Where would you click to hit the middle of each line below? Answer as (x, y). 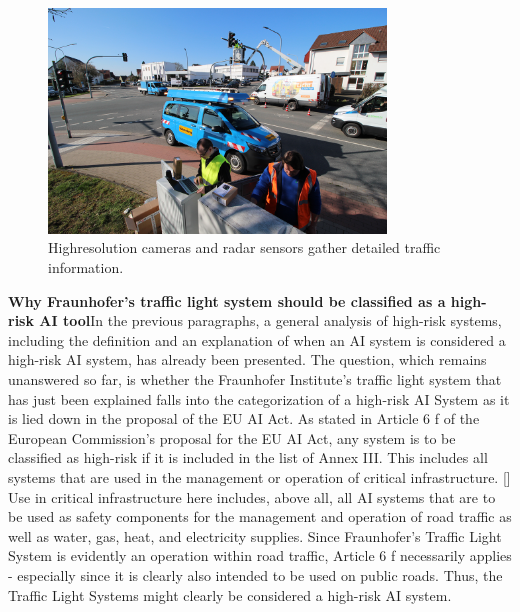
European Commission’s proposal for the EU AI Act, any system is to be (232, 437)
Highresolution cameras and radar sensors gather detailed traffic (244, 247)
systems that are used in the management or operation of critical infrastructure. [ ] (259, 477)
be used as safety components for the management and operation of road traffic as (260, 516)
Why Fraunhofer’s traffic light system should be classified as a (227, 300)
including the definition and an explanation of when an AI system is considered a (257, 339)
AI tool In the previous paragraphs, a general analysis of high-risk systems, (270, 320)
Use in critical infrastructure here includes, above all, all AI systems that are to (252, 496)
